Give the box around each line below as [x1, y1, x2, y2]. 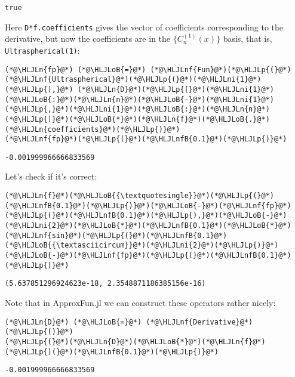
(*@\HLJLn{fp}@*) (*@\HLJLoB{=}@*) [5, 65, 146, 74]
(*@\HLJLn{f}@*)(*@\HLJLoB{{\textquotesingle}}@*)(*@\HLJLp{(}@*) [5, 191, 275, 200]
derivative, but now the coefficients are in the [5, 32, 171, 45]
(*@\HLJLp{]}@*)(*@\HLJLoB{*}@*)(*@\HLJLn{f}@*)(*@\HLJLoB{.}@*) [5, 115, 270, 123]
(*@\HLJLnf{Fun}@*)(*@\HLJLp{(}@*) [150, 65, 291, 74]
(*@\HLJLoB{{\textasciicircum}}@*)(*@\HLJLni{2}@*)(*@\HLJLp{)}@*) [5, 241, 279, 250]
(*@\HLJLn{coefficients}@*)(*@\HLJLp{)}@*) [5, 125, 180, 134]
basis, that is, [223, 32, 272, 45]
